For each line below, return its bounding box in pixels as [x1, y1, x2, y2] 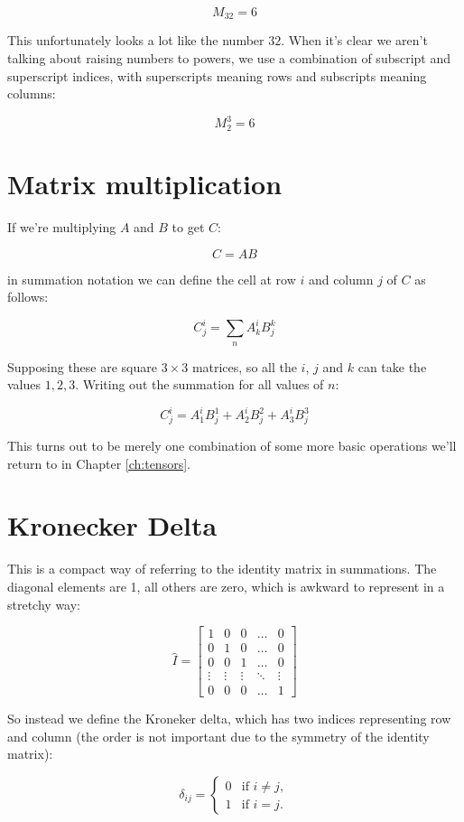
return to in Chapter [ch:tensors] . [7, 453, 190, 472]
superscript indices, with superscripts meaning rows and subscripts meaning [7, 66, 427, 85]
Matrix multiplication [7, 164, 283, 201]
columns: [7, 84, 56, 103]
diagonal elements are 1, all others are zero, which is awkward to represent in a [7, 576, 445, 595]
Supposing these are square [7, 357, 157, 376]
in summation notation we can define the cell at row [7, 269, 296, 288]
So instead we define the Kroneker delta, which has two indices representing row [7, 709, 451, 728]
